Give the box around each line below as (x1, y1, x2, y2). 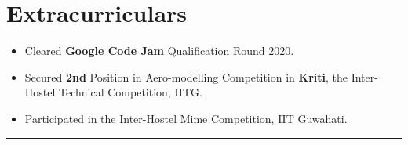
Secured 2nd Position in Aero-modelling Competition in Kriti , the (24, 68, 348, 85)
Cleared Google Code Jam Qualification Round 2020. (24, 42, 294, 59)
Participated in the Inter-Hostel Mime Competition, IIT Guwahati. (24, 110, 348, 126)
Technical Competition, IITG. (59, 84, 202, 100)
